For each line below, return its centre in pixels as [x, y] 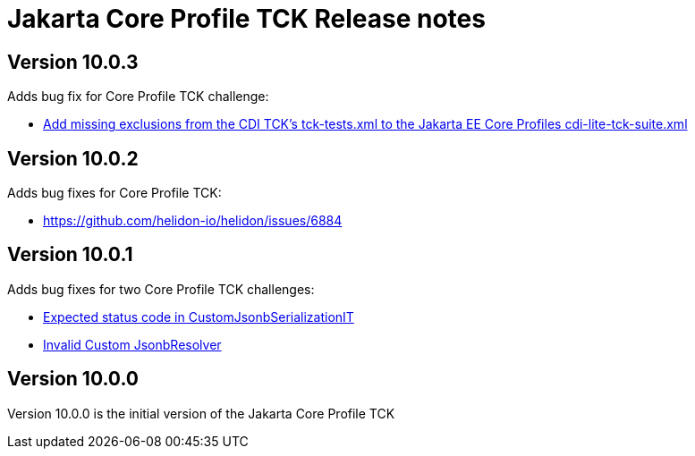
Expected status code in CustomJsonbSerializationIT [199, 317]
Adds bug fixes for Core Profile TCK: [114, 193]
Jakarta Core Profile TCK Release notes [246, 19]
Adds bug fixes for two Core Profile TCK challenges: [161, 289]
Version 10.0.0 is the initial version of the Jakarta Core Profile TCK [201, 413]
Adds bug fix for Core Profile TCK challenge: [138, 97]
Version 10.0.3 [73, 62]
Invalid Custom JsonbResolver [132, 344]
